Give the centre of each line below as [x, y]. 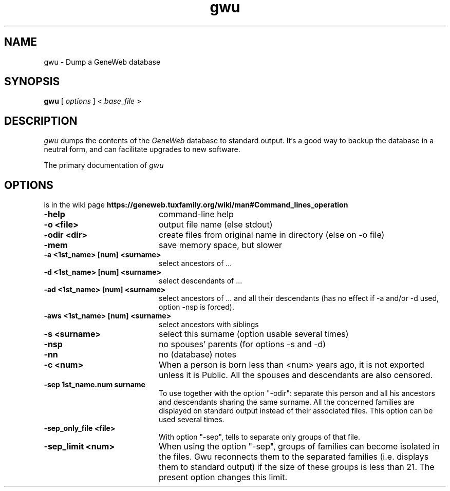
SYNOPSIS [32, 82]
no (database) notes [198, 355]
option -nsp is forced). [196, 307]
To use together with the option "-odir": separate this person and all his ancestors [297, 393]
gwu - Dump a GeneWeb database [102, 62]
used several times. [192, 420]
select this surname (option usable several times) [254, 334]
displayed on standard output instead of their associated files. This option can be [296, 411]
